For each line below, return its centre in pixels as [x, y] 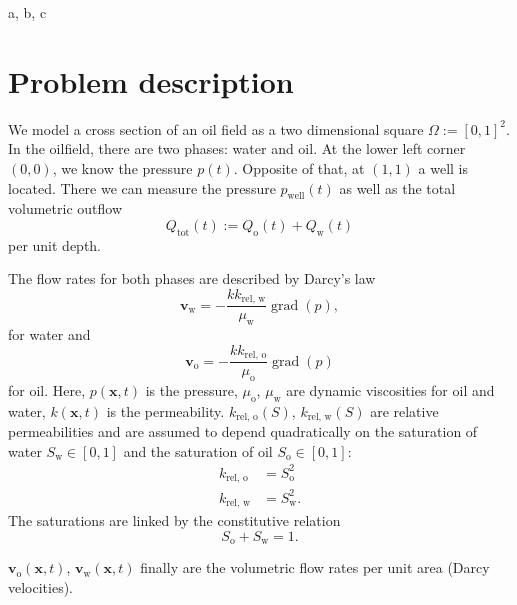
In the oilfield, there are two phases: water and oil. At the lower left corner [237, 148]
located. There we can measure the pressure [142, 187]
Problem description [151, 80]
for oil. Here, [47, 390]
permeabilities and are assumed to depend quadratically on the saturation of [243, 431]
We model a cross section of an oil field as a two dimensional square [216, 128]
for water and [49, 334]
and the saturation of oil [198, 450]
